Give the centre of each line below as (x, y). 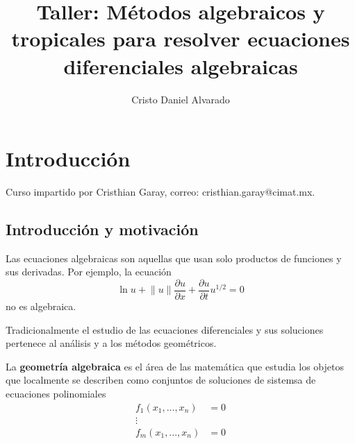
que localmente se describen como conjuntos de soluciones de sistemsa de (161, 380)
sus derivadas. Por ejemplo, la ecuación (89, 272)
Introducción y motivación (102, 229)
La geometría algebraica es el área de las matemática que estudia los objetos (175, 366)
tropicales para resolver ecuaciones (181, 39)
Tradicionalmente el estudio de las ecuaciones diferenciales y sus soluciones (165, 329)
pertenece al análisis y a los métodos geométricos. (111, 343)
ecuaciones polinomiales (56, 394)
